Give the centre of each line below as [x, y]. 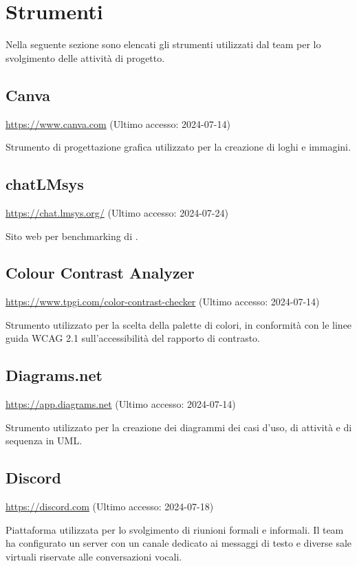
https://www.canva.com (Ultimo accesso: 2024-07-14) [118, 123]
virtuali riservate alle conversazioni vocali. [94, 557]
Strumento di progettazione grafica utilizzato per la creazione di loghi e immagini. [178, 147]
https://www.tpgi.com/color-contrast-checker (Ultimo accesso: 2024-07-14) [163, 302]
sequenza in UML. [44, 440]
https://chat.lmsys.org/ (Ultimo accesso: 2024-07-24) [117, 212]
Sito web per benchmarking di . [72, 236]
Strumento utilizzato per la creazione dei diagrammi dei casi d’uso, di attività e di [179, 427]
